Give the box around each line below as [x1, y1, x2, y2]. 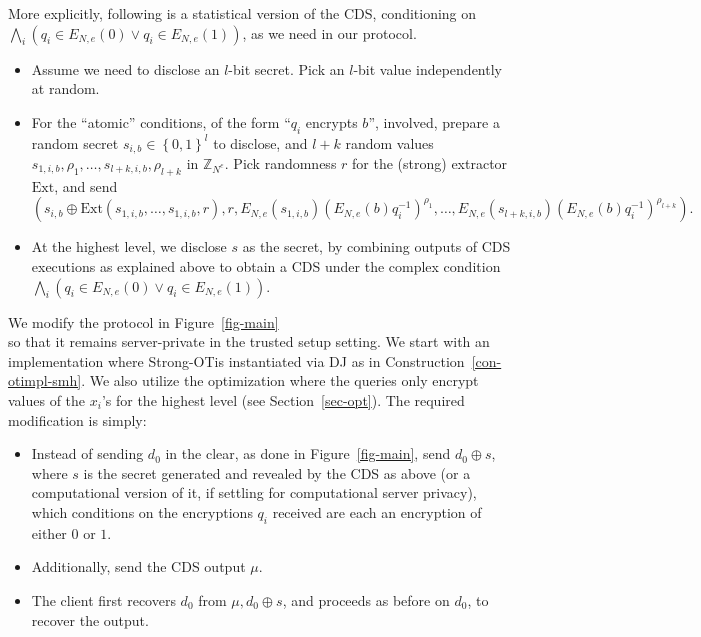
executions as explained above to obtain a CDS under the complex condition [31, 256, 501, 277]
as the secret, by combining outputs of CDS [242, 236, 511, 257]
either [31, 522, 67, 543]
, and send [54, 175, 118, 196]
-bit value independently [353, 58, 502, 79]
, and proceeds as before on [282, 589, 450, 610]
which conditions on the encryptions [31, 501, 253, 522]
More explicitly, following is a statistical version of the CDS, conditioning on [8, 3, 477, 23]
